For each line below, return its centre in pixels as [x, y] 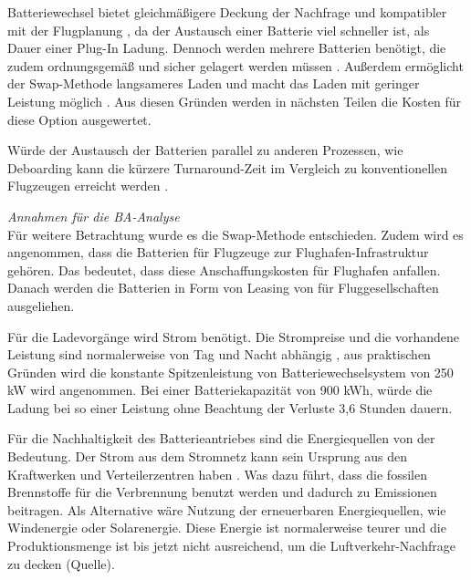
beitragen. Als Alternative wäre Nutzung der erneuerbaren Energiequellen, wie [227, 509]
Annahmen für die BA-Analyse [94, 216]
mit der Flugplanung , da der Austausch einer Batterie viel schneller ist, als [219, 30]
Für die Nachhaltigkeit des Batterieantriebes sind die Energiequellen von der [221, 438]
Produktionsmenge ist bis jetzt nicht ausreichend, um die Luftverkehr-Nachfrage [231, 546]
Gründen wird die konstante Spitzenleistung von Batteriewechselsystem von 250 [230, 372]
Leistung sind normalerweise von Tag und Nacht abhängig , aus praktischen [219, 354]
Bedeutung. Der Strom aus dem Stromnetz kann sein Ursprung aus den [208, 456]
